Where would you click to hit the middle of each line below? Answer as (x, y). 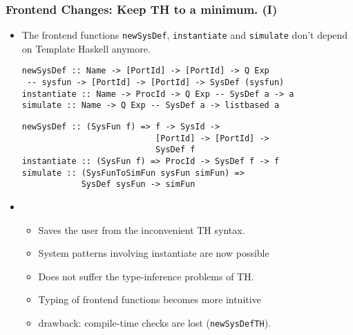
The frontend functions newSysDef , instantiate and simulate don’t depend (185, 35)
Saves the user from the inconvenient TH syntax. (142, 229)
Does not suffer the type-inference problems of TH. (146, 276)
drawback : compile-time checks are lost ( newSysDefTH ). (154, 323)
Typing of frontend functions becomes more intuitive (150, 299)
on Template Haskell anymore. (86, 48)
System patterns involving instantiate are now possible (154, 253)
